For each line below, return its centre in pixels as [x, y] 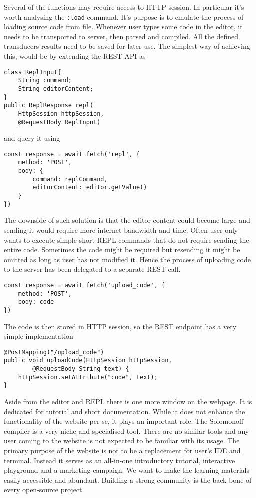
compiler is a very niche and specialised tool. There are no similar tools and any [127, 431]
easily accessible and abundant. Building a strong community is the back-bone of [128, 480]
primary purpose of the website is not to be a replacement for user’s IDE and [122, 451]
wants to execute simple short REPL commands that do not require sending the [127, 239]
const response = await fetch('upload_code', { [85, 285]
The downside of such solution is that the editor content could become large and [127, 220]
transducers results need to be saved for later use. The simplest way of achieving [127, 46]
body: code [36, 302]
